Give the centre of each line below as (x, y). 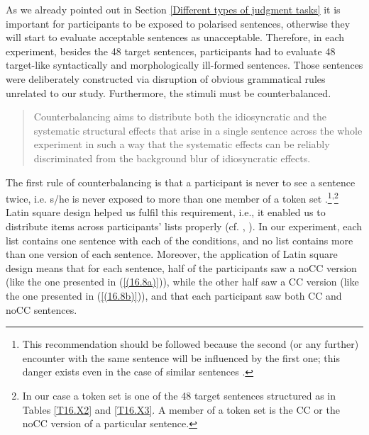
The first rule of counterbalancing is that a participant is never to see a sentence (181, 182)
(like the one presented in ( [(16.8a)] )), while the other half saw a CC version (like (182, 282)
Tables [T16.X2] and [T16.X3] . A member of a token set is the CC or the (181, 409)
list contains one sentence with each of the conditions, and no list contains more (180, 240)
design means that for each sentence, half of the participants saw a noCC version (181, 267)
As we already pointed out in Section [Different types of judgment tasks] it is (173, 9)
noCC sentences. (42, 309)
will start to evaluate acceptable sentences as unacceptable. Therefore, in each (175, 37)
